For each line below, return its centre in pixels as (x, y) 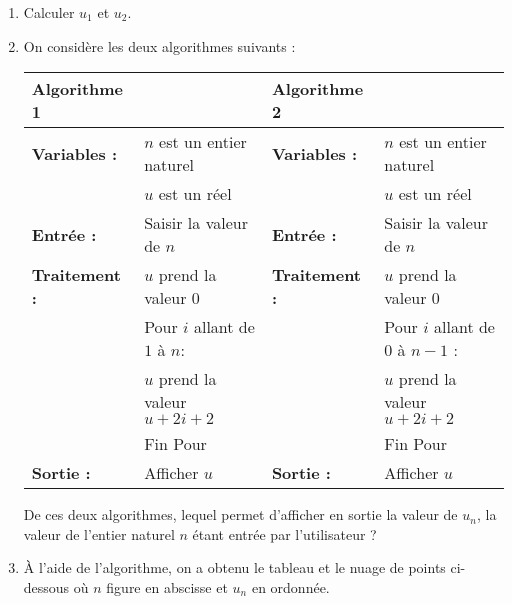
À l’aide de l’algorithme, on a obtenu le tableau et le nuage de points (234, 567)
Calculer (49, 12)
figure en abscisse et (167, 586)
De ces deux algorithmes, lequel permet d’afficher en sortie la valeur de (240, 514)
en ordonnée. (290, 586)
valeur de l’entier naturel (99, 533)
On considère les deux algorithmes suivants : (159, 45)
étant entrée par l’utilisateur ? (284, 533)
